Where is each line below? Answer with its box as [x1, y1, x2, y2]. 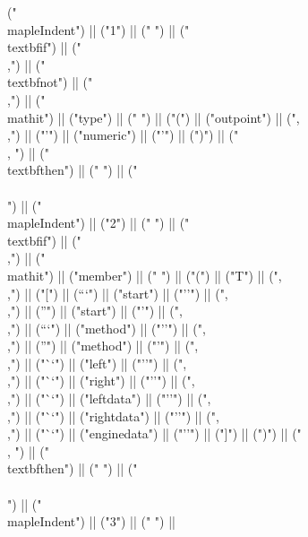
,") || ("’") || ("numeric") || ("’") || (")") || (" [7, 126, 239, 144]
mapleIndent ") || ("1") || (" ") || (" [7, 20, 190, 39]
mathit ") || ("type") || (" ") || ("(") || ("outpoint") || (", [7, 108, 300, 126]
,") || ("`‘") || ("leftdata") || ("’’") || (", [7, 389, 211, 408]
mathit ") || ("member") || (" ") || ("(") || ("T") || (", [7, 265, 282, 284]
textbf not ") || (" [7, 73, 93, 91]
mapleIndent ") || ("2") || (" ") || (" [7, 213, 190, 232]
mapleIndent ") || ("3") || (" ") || [7, 512, 175, 531]
